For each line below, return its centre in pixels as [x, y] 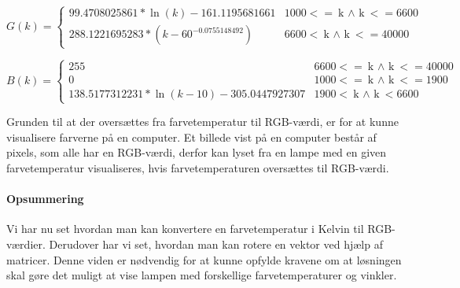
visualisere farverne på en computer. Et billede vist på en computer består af [191, 137]
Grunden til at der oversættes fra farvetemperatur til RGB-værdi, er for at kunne [202, 122]
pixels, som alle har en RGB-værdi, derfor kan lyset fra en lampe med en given [197, 152]
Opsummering [45, 199]
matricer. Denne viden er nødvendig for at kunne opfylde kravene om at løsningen [204, 259]
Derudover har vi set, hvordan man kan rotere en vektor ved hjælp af [216, 244]
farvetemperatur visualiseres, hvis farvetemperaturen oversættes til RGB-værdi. [198, 167]
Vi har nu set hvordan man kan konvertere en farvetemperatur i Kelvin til [185, 229]
